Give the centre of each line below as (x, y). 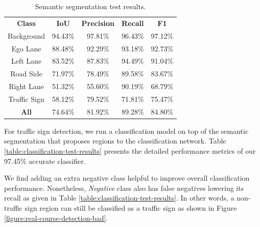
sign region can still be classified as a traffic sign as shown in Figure (131, 208)
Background (26, 35)
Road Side (26, 74)
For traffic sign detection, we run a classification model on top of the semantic (126, 131)
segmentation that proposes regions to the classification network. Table (115, 141)
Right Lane (26, 86)
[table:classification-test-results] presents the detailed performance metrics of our (130, 151)
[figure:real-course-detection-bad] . (56, 218)
